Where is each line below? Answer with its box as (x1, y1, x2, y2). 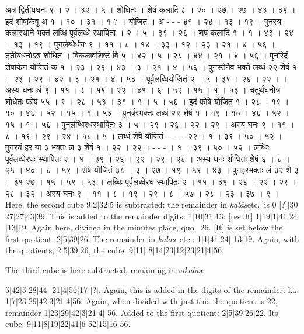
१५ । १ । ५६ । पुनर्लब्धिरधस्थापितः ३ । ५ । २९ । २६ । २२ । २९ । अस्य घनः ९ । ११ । (5, 118, 295, 130)
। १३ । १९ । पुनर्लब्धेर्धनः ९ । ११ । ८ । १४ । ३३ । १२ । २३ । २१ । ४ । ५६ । (5, 37, 275, 50)
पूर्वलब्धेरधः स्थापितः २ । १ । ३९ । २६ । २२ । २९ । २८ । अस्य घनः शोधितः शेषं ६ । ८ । (5, 152, 290, 164)
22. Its (255, 306, 278, 318)
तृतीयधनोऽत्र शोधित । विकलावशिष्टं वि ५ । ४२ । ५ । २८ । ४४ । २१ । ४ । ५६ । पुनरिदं (5, 49, 288, 61)
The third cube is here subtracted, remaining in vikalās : (5, 264, 204, 276)
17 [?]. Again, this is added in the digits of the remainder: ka (79, 283, 297, 295)
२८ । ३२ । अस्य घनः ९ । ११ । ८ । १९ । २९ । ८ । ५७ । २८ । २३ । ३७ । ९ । (5, 187, 279, 199)
